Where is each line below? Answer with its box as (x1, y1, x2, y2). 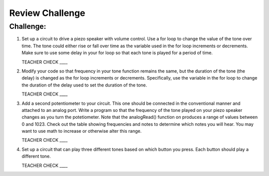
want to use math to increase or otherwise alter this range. (21, 128, 142, 134)
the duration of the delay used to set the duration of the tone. (21, 82, 147, 88)
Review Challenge (9, 7, 86, 18)
